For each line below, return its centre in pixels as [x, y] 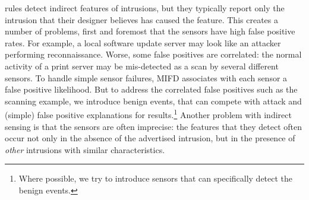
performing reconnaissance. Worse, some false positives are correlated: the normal [153, 54]
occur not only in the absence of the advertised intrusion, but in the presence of [150, 138]
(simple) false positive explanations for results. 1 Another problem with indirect [148, 114]
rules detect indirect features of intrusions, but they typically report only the [145, 8]
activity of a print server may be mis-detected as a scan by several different [142, 66]
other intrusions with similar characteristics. [85, 149]
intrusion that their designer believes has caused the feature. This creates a [141, 19]
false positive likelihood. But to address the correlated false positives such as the [151, 89]
